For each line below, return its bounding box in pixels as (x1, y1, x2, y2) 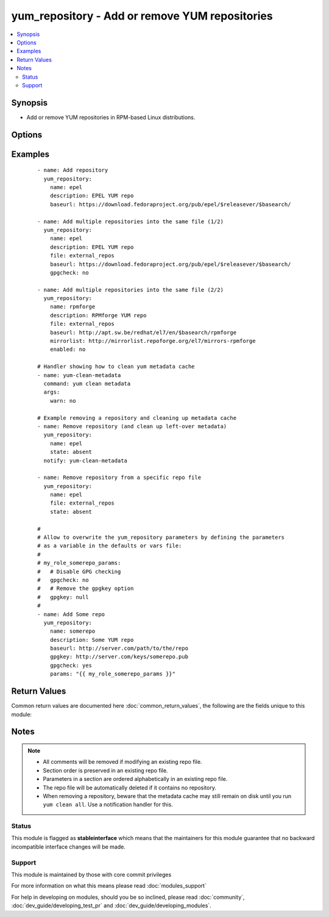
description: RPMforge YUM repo (49, 312, 147, 318)
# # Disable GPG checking (37, 568, 121, 575)
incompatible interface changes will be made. (11, 843, 126, 850)
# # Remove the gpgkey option (37, 585, 134, 592)
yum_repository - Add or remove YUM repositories (11, 9, 274, 23)
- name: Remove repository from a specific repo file (37, 474, 201, 481)
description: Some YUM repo (49, 636, 134, 643)
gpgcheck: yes (49, 662, 93, 669)
